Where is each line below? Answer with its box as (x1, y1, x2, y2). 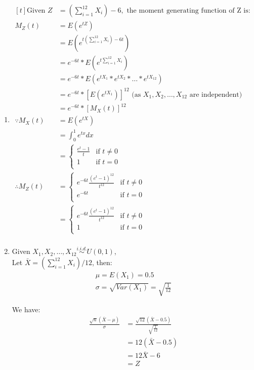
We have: (12, 304, 40, 315)
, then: (92, 256, 112, 267)
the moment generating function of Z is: (126, 7, 250, 15)
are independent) (189, 91, 242, 98)
